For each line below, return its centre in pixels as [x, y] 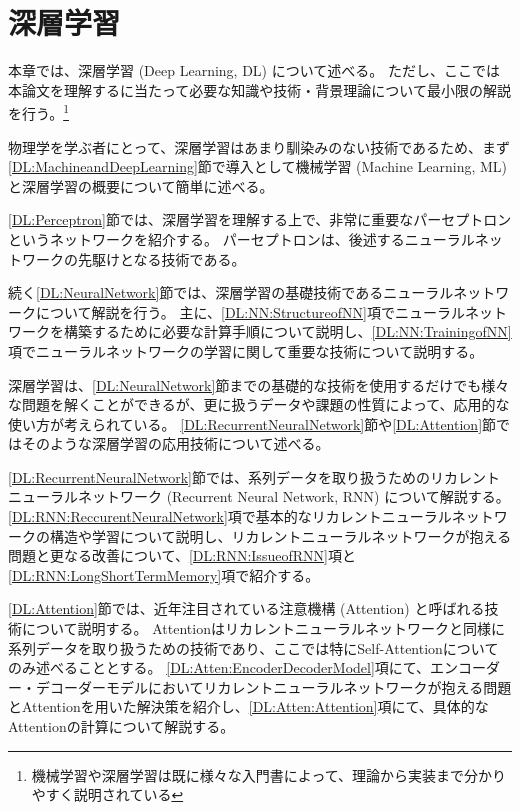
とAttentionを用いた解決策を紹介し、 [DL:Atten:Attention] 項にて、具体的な [248, 706]
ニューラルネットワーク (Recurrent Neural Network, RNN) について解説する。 [259, 496]
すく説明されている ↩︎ [114, 794]
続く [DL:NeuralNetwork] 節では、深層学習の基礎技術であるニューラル [231, 292]
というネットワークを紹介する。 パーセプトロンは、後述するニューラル [241, 238]
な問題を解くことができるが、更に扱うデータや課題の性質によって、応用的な [259, 404]
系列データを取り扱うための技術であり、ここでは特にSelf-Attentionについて [253, 647]
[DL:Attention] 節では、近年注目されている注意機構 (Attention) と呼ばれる [246, 608]
